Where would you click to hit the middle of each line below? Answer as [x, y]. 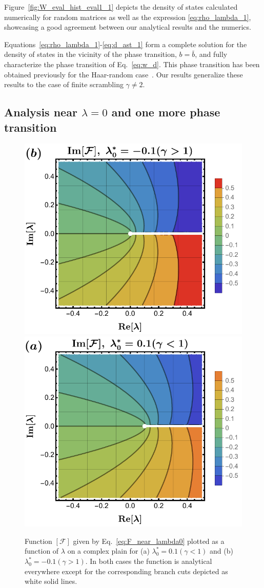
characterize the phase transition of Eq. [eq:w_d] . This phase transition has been [132, 64]
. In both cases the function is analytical [149, 561]
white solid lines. [51, 581]
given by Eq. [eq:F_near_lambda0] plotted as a [149, 541]
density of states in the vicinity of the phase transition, [90, 54]
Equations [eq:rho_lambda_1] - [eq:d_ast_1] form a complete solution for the [126, 44]
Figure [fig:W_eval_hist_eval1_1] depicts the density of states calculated [121, 7]
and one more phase [166, 112]
